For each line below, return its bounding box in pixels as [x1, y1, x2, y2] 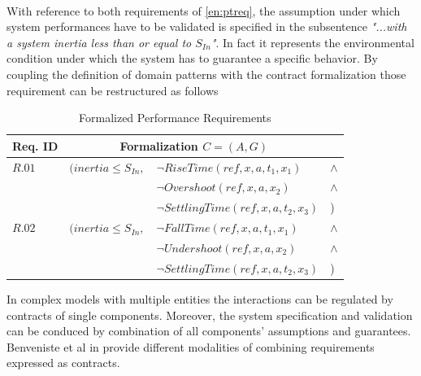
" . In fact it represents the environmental [210, 33, 414, 50]
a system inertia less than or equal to [7, 33, 192, 50]
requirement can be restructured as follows [7, 81, 219, 98]
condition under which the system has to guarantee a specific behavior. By [7, 50, 378, 67]
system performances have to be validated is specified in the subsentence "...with [7, 18, 407, 35]
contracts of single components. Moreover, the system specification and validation [7, 306, 413, 323]
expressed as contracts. [7, 354, 120, 371]
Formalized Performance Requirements [79, 109, 271, 126]
